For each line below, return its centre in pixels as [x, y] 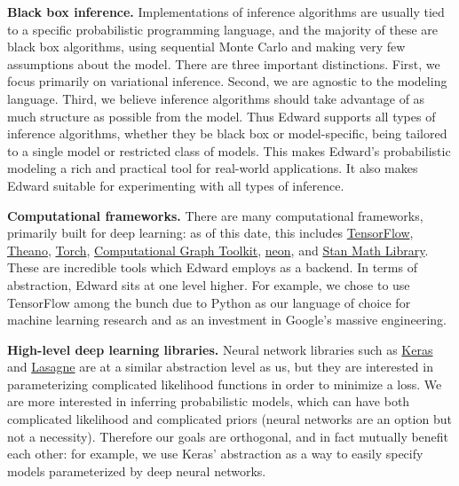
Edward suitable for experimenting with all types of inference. [176, 185]
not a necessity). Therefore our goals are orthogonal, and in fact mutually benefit [228, 436]
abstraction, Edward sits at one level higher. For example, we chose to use [209, 284]
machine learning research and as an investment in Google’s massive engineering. [227, 320]
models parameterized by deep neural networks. [137, 470]
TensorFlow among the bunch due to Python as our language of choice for [209, 302]
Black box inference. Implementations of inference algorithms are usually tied [226, 12]
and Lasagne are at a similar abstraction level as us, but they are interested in [220, 367]
